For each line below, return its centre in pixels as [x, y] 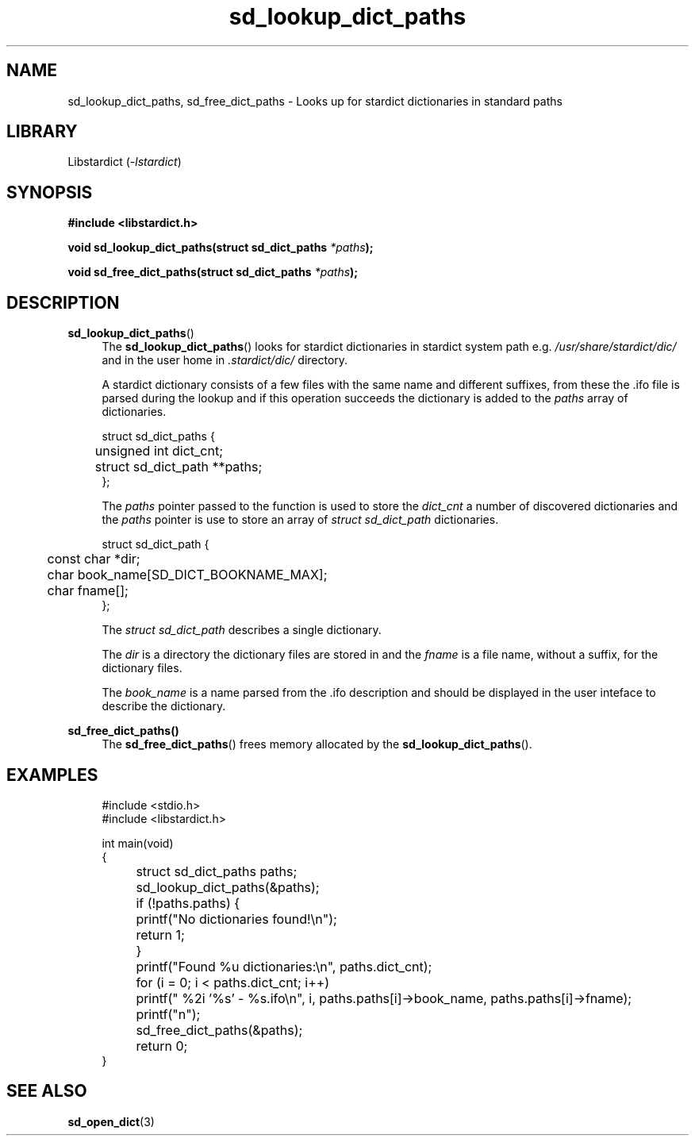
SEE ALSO [47, 1091]
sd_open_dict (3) [111, 1121]
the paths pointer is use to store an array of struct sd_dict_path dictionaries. [300, 520]
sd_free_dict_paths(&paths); [219, 1030]
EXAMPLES [52, 775]
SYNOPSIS [50, 192]
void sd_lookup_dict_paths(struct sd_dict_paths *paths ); [221, 248]
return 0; [162, 1046]
